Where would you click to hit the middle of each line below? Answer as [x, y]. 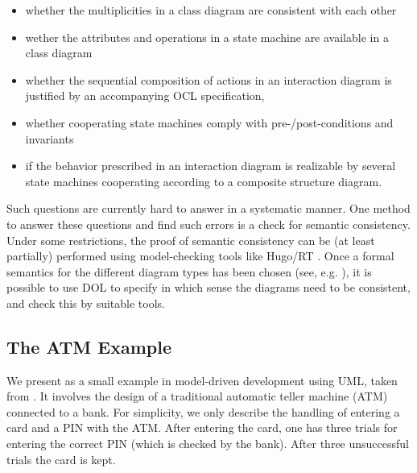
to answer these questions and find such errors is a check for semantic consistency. [208, 224]
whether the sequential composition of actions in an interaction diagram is [208, 79]
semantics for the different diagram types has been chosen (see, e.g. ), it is [189, 271]
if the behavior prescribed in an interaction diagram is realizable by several [211, 166]
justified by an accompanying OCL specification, [145, 95]
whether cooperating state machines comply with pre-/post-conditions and [209, 122]
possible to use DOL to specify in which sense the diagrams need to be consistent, [208, 287]
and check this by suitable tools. [86, 303]
